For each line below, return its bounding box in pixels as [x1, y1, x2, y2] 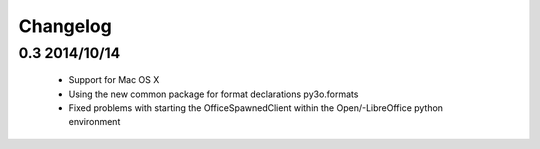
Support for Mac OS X [68, 74, 160, 86]
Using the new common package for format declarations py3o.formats [68, 88, 359, 100]
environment [68, 116, 121, 128]
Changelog [18, 15, 112, 37]
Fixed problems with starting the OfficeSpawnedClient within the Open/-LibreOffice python [68, 101, 444, 114]
